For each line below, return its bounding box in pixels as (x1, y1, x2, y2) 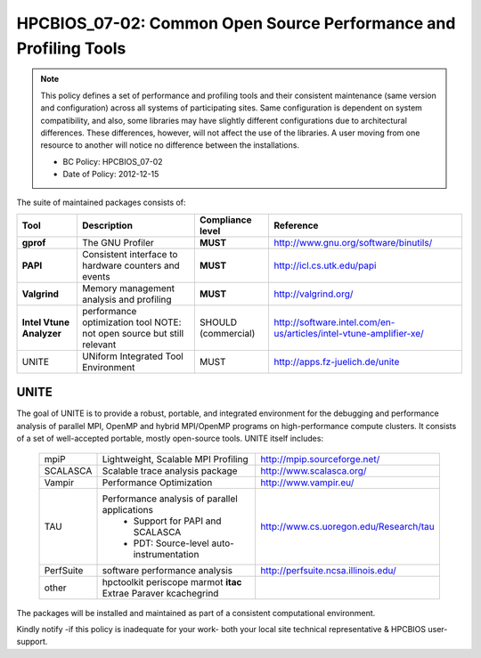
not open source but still (81, 327, 184, 339)
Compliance (199, 214, 252, 226)
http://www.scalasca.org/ (259, 464, 367, 476)
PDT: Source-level (133, 537, 209, 549)
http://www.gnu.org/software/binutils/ (273, 236, 433, 248)
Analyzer (21, 327, 61, 339)
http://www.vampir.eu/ (259, 476, 355, 489)
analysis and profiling (81, 293, 173, 305)
